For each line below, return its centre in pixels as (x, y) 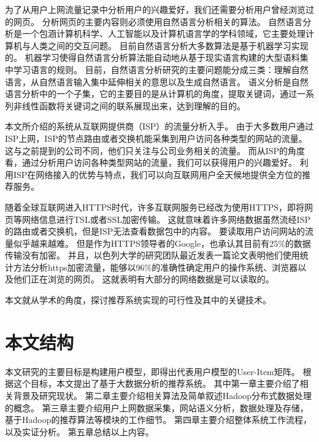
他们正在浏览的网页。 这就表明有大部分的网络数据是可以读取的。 (144, 279)
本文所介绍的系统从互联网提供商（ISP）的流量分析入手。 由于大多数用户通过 (159, 126)
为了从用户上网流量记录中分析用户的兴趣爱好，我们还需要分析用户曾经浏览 (155, 9)
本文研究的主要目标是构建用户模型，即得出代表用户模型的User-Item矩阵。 (152, 371)
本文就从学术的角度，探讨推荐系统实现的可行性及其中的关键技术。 (138, 300)
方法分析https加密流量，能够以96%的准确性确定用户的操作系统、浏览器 (156, 267)
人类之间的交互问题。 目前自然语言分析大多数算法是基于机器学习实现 (169, 45)
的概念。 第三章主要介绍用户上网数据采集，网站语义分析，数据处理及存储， (157, 407)
